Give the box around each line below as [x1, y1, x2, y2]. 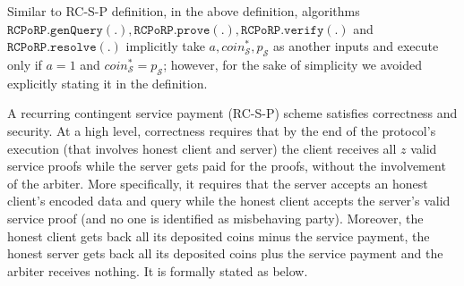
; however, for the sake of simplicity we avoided [163, 55, 422, 73]
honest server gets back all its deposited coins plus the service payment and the [7, 244, 443, 263]
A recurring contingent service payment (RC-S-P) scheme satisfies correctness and [7, 104, 458, 122]
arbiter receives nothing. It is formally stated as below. [7, 261, 308, 280]
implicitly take [125, 37, 205, 55]
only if [7, 55, 42, 73]
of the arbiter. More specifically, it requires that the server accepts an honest [7, 173, 428, 192]
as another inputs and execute [273, 37, 439, 55]
